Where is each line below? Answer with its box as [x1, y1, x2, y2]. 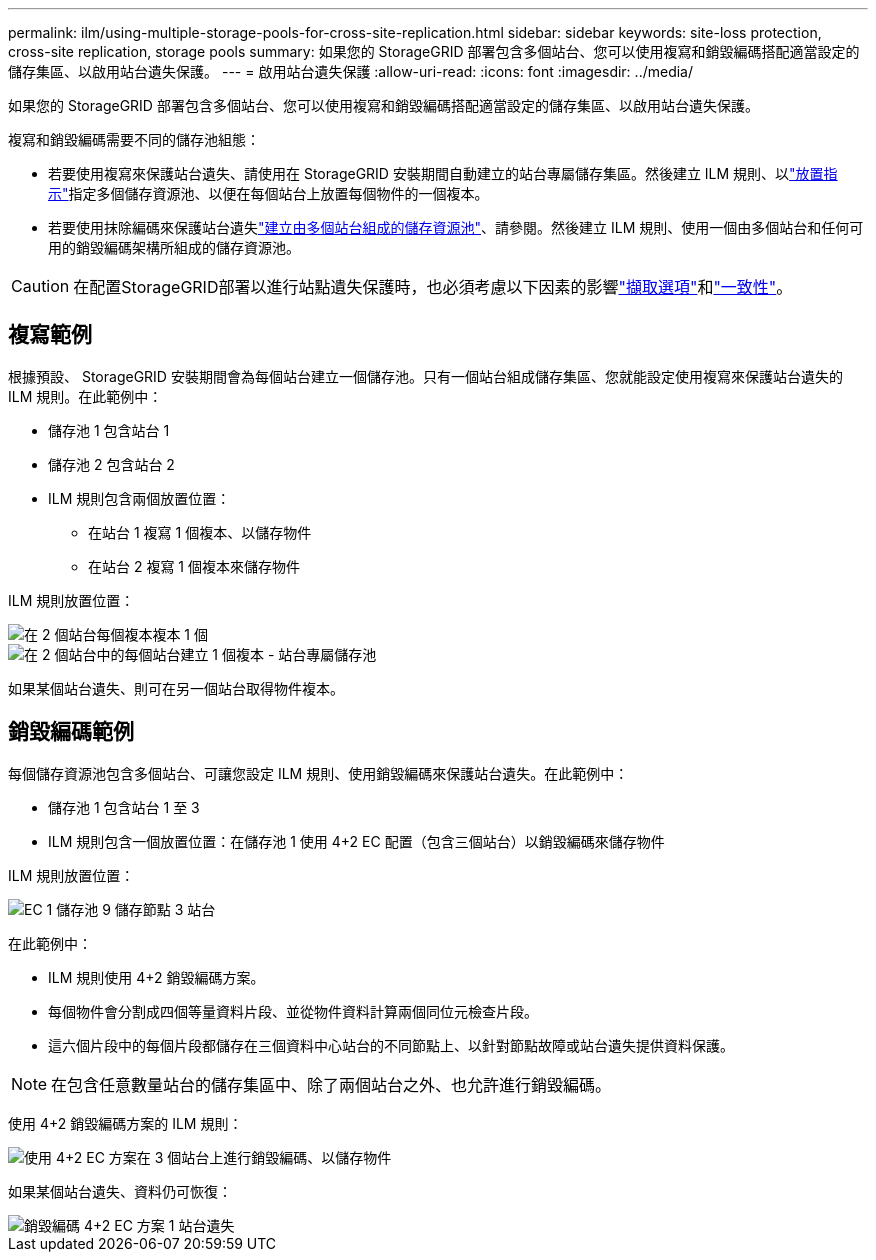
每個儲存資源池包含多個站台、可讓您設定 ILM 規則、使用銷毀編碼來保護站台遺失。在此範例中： [8, 764, 629, 782]
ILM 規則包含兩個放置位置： [48, 489, 231, 507]
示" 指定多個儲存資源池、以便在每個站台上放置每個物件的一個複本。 [48, 185, 489, 202]
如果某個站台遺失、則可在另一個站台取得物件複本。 [8, 679, 344, 697]
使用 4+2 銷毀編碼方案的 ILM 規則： [8, 1114, 243, 1132]
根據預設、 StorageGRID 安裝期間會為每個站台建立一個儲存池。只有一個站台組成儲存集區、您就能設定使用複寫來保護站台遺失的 [8, 367, 843, 385]
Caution [11, 276, 70, 296]
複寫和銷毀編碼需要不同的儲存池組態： [8, 131, 260, 148]
